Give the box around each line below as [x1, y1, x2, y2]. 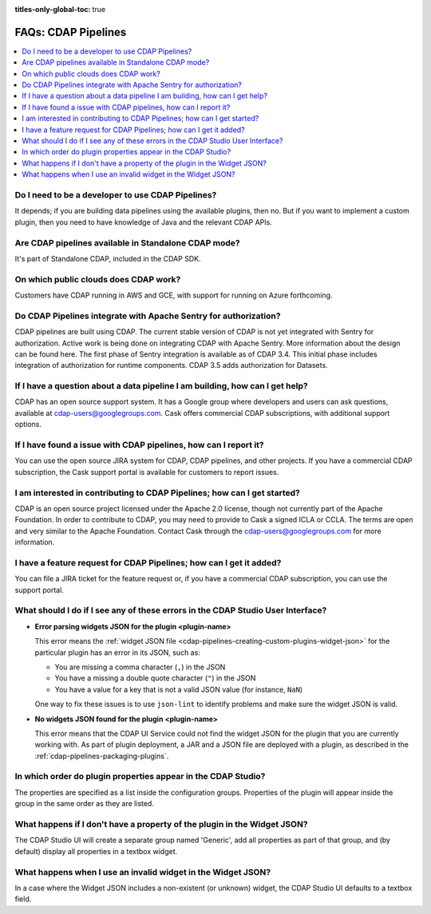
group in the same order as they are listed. [14, 799, 155, 808]
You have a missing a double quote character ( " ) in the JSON [54, 673, 256, 683]
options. [14, 420, 42, 429]
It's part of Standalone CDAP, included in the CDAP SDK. [14, 253, 201, 263]
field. [14, 894, 32, 904]
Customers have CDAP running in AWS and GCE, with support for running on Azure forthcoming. [14, 290, 333, 300]
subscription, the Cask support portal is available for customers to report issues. [14, 467, 279, 477]
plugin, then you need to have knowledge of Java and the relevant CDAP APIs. [14, 217, 273, 227]
